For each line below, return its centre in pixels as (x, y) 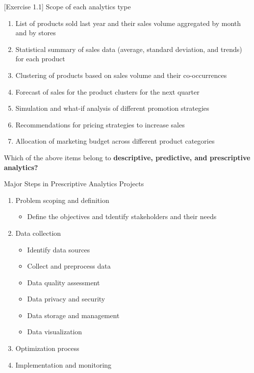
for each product (40, 59)
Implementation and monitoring (63, 364)
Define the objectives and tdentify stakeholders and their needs (122, 216)
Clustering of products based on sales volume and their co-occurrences (121, 75)
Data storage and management (73, 315)
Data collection (38, 233)
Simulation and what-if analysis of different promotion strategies (112, 108)
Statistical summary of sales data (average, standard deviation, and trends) (129, 49)
